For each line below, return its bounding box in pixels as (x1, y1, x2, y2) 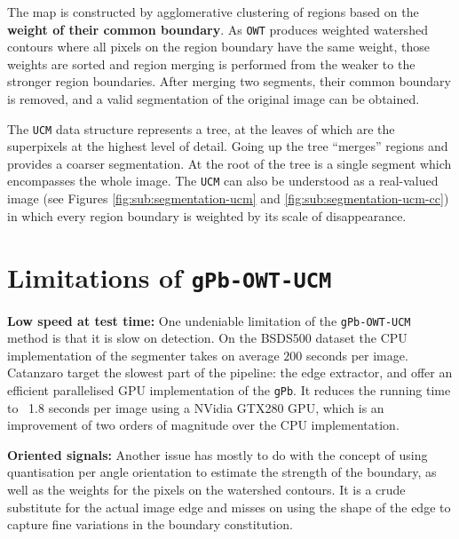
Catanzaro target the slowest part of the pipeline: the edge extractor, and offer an (7, 363, 453, 382)
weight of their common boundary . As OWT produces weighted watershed (7, 20, 428, 38)
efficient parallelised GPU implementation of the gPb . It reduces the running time (7, 381, 451, 399)
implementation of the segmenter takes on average (7, 345, 280, 364)
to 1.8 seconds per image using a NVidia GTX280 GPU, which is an (7, 398, 384, 416)
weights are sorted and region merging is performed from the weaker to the (7, 54, 415, 73)
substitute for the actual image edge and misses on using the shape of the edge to (7, 497, 451, 516)
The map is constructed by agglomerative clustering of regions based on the (7, 3, 419, 20)
